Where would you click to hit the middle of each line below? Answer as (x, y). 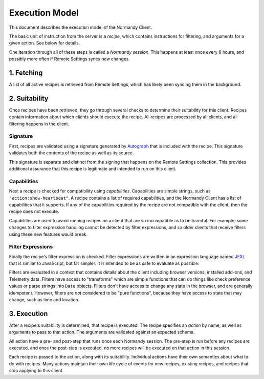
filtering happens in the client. (39, 124)
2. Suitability (29, 98)
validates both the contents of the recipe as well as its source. (71, 153)
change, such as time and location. (44, 299)
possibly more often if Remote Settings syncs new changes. (69, 59)
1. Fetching (26, 73)
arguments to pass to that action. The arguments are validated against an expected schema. (102, 332)
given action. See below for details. (44, 43)
